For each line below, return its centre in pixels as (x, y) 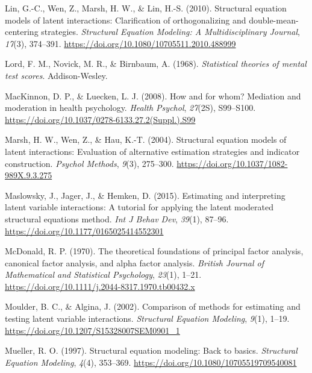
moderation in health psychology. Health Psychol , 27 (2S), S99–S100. (130, 108)
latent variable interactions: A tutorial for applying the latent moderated (139, 207)
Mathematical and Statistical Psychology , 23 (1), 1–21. (103, 274)
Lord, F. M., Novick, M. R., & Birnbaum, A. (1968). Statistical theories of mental (156, 64)
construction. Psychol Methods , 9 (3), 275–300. (89, 163)
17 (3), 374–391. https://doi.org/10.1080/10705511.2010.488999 (120, 43)
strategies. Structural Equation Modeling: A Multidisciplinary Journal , (170, 32)
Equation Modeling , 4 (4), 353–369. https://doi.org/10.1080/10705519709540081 (151, 362)
